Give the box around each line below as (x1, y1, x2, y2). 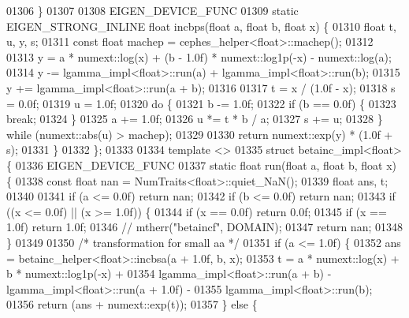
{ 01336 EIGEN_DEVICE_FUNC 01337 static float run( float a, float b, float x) (6, 156, 396, 173)
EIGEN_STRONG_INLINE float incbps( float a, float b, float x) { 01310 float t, (6, 17, 396, 34)
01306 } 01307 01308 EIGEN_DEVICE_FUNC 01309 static (6, 2, 299, 18)
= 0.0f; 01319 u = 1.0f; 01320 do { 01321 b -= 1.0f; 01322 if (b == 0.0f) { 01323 (6, 95, 396, 111)
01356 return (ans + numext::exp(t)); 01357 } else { (6, 296, 258, 312)
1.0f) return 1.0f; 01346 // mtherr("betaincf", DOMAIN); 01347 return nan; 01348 (6, 219, 403, 235)
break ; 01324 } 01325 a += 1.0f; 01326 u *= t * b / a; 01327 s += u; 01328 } (6, 110, 383, 127)
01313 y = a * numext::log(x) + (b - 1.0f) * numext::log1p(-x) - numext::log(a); (6, 48, 392, 65)
